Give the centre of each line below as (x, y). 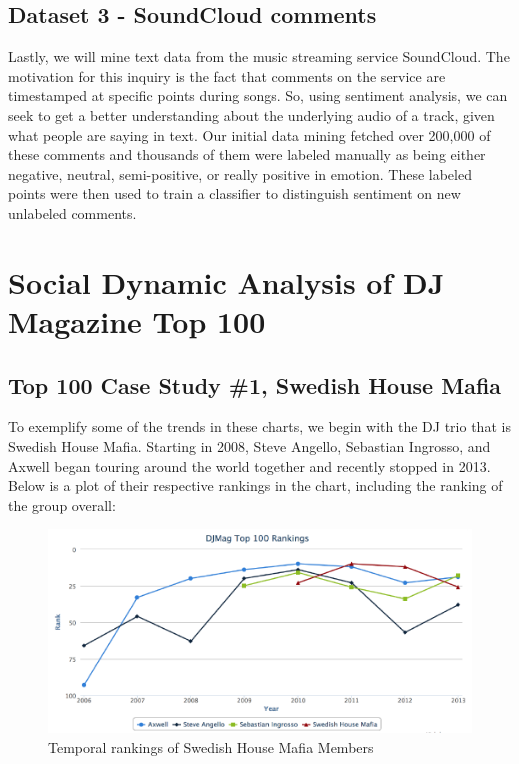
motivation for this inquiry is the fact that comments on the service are (227, 75)
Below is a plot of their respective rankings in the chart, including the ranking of (255, 485)
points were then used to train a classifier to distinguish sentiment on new (234, 193)
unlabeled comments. (72, 212)
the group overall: (62, 504)
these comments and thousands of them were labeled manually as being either (247, 154)
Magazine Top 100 (137, 320)
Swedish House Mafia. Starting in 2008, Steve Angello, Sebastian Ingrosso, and (249, 445)
